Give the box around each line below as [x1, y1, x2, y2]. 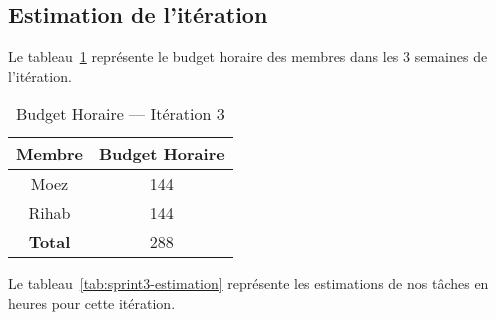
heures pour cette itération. [8, 292, 176, 313]
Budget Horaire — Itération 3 [15, 102, 225, 126]
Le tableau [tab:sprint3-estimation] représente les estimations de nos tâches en [8, 273, 489, 294]
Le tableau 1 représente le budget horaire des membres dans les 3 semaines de [8, 46, 488, 67]
